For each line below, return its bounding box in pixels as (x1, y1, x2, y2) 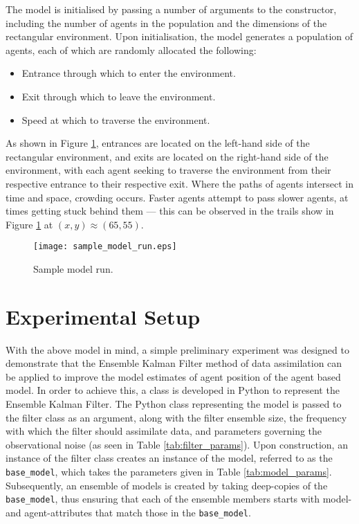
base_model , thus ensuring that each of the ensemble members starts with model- (6, 491, 352, 506)
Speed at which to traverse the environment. (21, 112, 210, 127)
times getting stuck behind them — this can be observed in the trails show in (6, 204, 334, 218)
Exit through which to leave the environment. (21, 89, 216, 103)
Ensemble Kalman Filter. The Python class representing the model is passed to (6, 397, 342, 411)
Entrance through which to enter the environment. (21, 66, 236, 80)
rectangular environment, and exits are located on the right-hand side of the (6, 149, 329, 163)
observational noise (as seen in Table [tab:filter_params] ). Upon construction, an (6, 437, 348, 451)
